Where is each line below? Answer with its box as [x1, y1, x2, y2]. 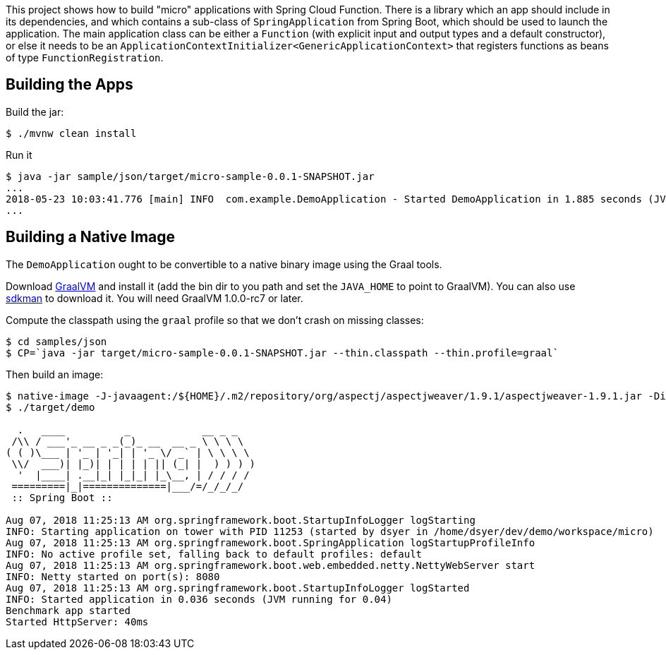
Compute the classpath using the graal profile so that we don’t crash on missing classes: [6, 313, 424, 326]
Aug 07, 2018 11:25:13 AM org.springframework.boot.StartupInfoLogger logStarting [6, 514, 476, 526]
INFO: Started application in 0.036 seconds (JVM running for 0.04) [6, 593, 392, 605]
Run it [6, 148, 32, 161]
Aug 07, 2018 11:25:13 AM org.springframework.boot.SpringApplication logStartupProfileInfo [6, 536, 535, 548]
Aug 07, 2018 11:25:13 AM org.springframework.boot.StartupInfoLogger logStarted [6, 582, 470, 594]
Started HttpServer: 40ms [6, 615, 149, 627]
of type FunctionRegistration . [6, 52, 164, 64]
